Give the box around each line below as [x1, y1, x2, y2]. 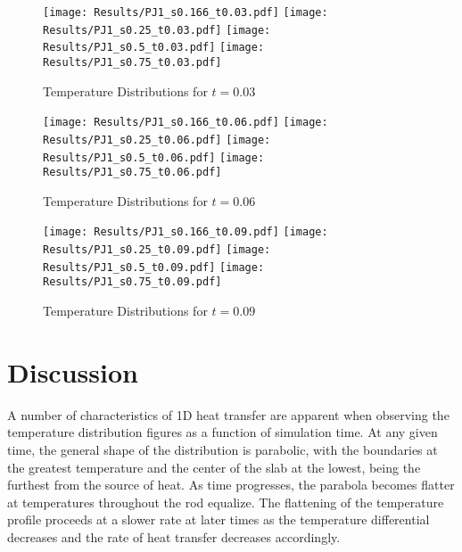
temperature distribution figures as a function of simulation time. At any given [7, 423, 438, 441]
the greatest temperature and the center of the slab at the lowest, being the [7, 457, 421, 476]
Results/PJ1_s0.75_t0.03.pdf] [43, 55, 222, 69]
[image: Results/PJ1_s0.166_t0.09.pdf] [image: [43, 226, 328, 239]
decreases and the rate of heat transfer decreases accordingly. [7, 527, 341, 546]
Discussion [7, 353, 138, 390]
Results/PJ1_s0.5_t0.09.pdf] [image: [43, 260, 265, 274]
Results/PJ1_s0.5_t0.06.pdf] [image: [43, 151, 265, 164]
